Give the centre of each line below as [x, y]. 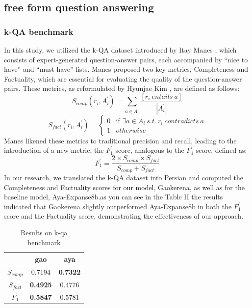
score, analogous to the [150, 150]
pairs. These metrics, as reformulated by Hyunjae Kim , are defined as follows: [122, 88]
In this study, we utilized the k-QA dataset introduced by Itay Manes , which [120, 50]
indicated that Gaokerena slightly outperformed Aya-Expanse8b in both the [118, 206]
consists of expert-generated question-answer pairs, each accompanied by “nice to [126, 59]
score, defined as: [221, 150]
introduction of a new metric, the [54, 150]
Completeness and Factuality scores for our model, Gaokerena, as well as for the [124, 187]
